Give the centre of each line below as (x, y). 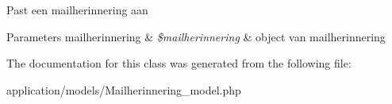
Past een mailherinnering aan (77, 10)
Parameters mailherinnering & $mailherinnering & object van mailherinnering (196, 36)
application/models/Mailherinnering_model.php (124, 89)
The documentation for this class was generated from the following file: (179, 63)
